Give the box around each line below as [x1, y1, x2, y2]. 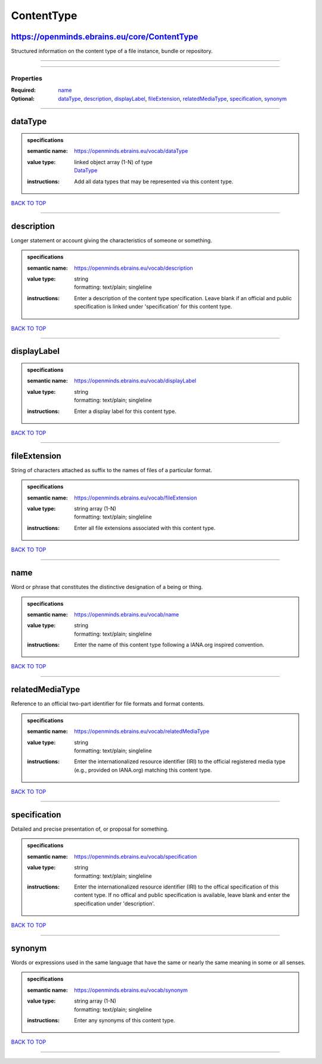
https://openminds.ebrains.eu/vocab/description [74, 264, 193, 272]
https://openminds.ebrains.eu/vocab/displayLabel [74, 377, 197, 384]
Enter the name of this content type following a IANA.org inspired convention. [74, 642, 265, 649]
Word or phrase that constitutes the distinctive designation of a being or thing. [11, 584, 203, 591]
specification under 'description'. [74, 900, 155, 907]
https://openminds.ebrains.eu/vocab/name [74, 610, 179, 618]
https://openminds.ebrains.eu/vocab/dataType [74, 147, 188, 155]
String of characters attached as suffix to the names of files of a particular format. [11, 466, 212, 474]
